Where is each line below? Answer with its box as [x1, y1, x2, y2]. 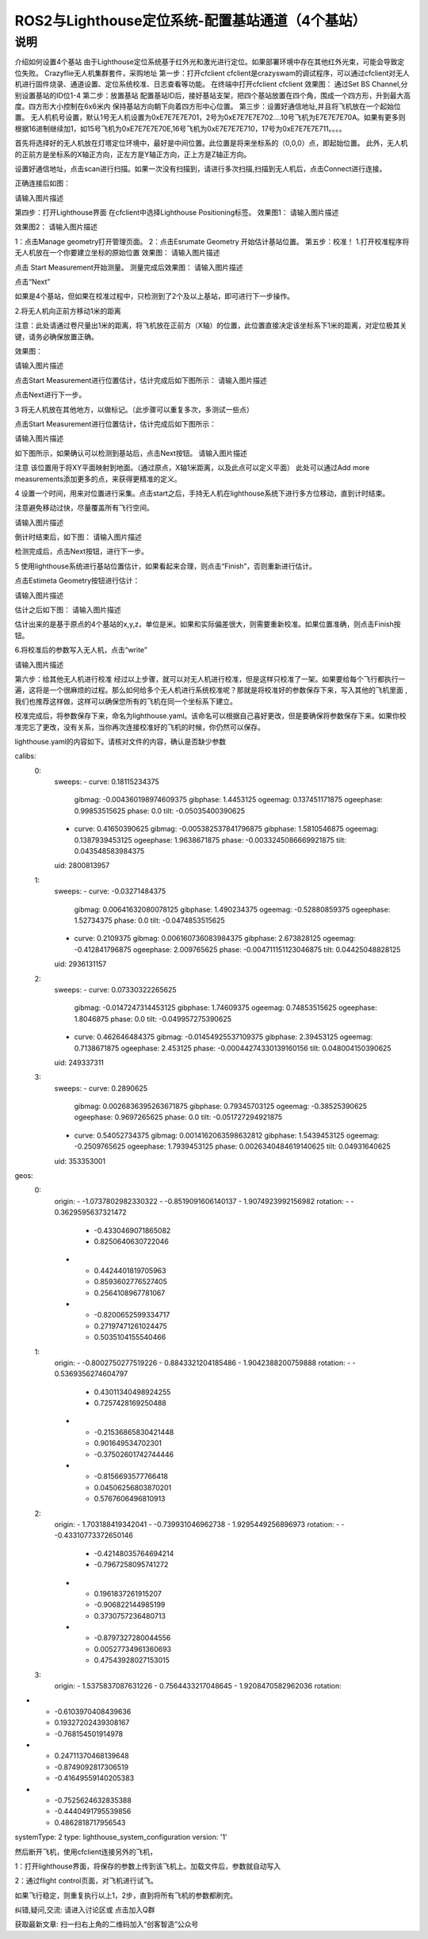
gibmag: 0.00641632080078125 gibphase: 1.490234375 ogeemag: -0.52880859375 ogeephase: [74, 904, 391, 914]
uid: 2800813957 [54, 861, 110, 870]
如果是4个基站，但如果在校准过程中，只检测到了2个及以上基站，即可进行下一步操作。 [14, 292, 295, 301]
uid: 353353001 [54, 1156, 106, 1165]
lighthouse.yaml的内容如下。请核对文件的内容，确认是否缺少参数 [14, 736, 227, 746]
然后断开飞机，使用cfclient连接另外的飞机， [14, 1847, 158, 1857]
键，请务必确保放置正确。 [14, 331, 98, 341]
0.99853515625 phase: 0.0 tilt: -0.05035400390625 [74, 805, 246, 816]
